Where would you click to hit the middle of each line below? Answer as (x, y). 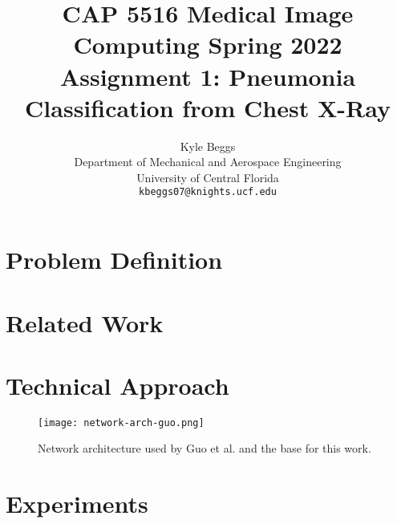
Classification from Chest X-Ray (208, 107)
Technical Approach (117, 385)
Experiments (77, 504)
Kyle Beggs (208, 146)
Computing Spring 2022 (208, 45)
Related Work (85, 322)
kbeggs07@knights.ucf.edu (208, 192)
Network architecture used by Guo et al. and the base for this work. (205, 448)
